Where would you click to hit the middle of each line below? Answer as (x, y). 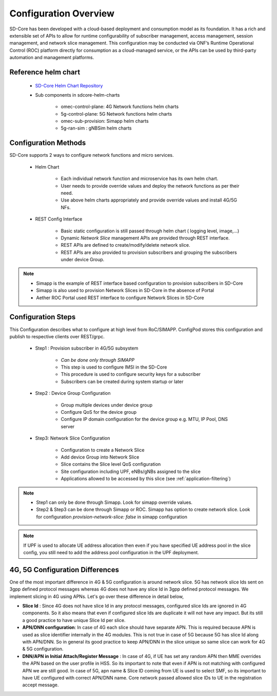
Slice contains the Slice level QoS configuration (111, 464)
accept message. (41, 685)
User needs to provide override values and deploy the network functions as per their (150, 186)
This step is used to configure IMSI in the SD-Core (114, 367)
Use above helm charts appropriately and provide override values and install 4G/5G (149, 200)
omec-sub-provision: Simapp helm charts (105, 121)
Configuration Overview (62, 13)
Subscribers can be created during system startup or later (122, 381)
